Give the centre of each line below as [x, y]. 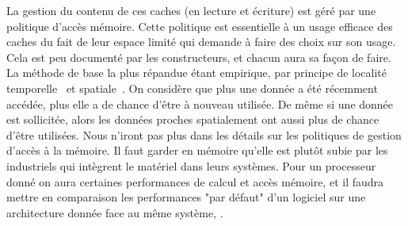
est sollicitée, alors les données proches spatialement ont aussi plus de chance [193, 119]
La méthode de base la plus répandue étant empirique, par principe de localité [197, 73]
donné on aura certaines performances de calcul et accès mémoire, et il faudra [195, 181]
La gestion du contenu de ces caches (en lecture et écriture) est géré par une [191, 10]
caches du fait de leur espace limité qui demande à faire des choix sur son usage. [201, 42]
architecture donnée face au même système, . [115, 212]
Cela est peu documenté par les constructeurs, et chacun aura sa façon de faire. [199, 57]
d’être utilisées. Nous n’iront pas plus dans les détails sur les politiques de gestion [204, 134]
